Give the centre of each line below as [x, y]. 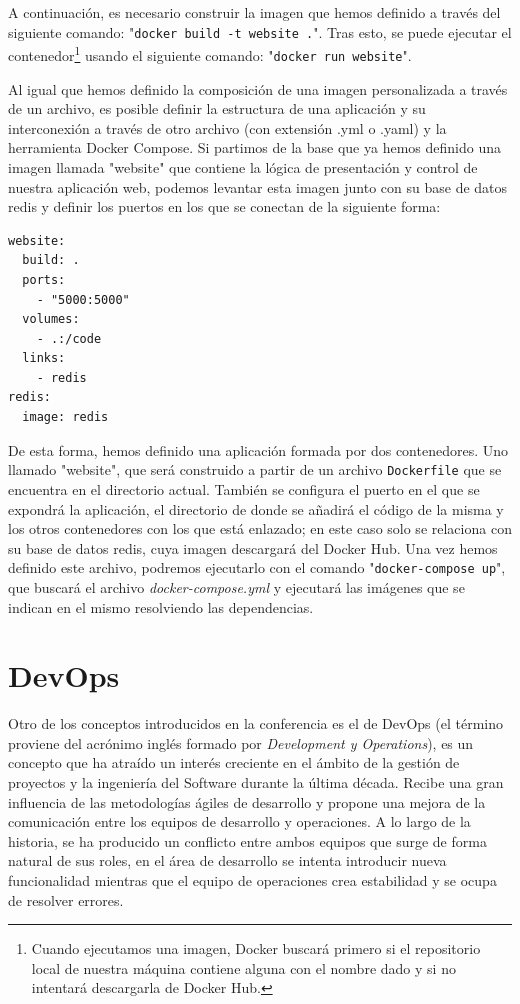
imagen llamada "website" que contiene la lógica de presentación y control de [243, 166]
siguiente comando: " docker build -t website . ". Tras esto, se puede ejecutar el [260, 31]
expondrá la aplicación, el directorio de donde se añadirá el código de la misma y [256, 508]
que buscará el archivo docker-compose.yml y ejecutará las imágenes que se [236, 586]
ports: [44, 279]
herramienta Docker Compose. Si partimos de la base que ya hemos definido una [254, 147]
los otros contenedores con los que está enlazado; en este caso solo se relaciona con [260, 528]
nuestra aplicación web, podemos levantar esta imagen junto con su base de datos [258, 186]
